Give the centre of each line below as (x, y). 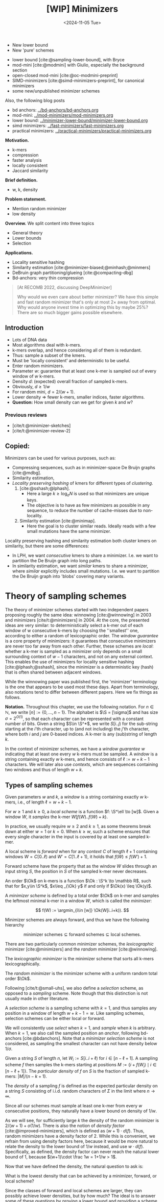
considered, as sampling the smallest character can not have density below (81, 1044)
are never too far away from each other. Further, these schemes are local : (79, 646)
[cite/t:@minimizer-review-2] (41, 431)
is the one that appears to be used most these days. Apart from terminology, (82, 687)
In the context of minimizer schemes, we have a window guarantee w (75, 749)
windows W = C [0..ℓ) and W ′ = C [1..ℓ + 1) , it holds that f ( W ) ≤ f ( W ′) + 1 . (76, 857)
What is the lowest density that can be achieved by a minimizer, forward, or (81, 1176)
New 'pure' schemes (33, 50)
